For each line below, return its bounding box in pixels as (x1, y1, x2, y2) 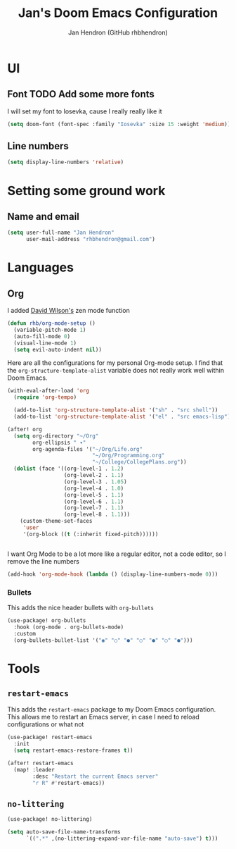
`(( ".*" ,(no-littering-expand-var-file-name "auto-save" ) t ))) (25, 835, 218, 843)
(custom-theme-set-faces (20, 518, 93, 525)
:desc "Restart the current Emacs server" (32, 773, 159, 780)
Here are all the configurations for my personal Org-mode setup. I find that (7, 359, 223, 367)
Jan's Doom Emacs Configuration (18, 5, 218, 21)
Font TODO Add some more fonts (7, 88, 155, 100)
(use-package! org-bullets (7, 616, 86, 624)
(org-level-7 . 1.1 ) (63, 504, 124, 512)
